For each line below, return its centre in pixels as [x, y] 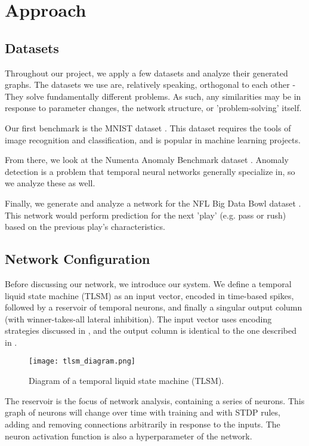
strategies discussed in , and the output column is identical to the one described [151, 330]
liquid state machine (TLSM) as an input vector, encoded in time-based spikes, [149, 295]
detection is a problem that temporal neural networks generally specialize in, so [150, 171]
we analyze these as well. [50, 183]
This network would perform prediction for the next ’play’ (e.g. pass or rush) [146, 215]
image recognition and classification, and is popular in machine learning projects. [153, 139]
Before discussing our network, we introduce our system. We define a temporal [148, 283]
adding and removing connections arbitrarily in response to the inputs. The [143, 424]
